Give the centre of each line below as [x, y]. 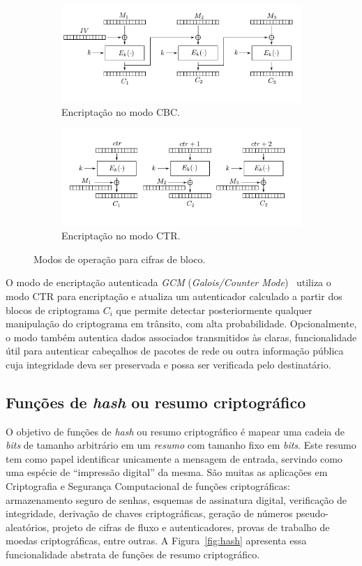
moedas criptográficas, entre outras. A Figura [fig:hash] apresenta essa [156, 541]
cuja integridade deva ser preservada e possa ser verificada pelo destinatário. [168, 364]
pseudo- [312, 513]
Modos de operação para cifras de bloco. [120, 259]
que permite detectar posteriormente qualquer [214, 310]
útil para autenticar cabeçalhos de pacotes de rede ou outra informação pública [175, 351]
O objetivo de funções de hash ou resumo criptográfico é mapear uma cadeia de [175, 431]
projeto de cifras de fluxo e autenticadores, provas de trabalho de [191, 527]
